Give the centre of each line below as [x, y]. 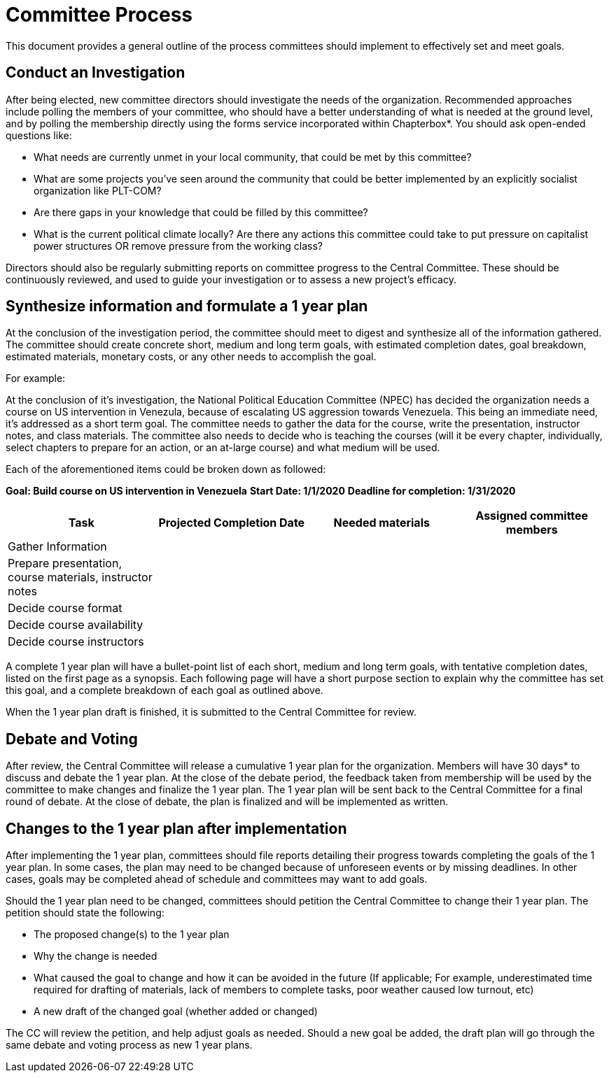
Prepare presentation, [65, 563]
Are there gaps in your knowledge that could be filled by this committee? [201, 212]
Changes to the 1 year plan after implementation [176, 828]
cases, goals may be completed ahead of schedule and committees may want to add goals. [217, 879]
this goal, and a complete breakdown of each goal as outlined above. [164, 690]
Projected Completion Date [232, 523]
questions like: [39, 135]
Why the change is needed [96, 956]
